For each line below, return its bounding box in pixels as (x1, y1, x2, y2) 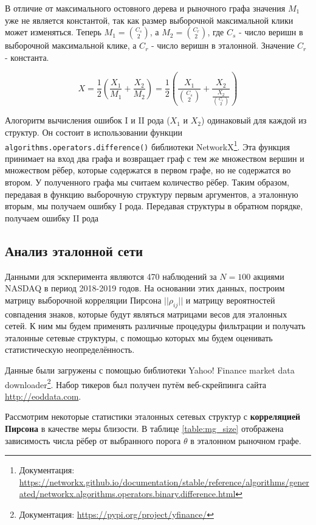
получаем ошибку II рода (5, 211, 99, 224)
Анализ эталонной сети (5, 241, 143, 260)
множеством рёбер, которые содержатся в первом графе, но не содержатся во (5, 164, 291, 176)
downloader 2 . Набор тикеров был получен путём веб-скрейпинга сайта (5, 376, 266, 391)
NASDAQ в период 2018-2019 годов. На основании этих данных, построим (5, 282, 285, 294)
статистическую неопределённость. (5, 343, 135, 356)
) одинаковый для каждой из (201, 114, 307, 127)
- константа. (5, 50, 49, 63)
